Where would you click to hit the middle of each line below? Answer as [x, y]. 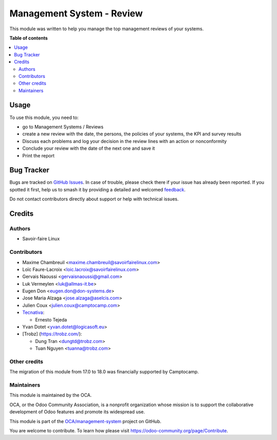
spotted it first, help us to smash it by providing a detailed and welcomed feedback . [97, 189]
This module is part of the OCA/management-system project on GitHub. [85, 421]
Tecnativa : [33, 312]
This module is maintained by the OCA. [51, 395]
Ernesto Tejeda [51, 319]
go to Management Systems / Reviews [63, 127]
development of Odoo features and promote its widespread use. [77, 412]
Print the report [38, 155]
